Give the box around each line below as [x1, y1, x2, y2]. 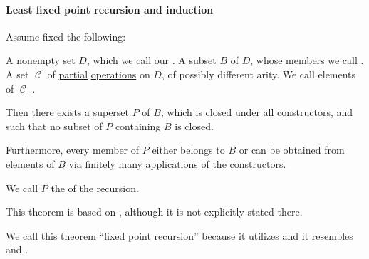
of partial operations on [47, 66, 150, 81]
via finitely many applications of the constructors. [68, 156, 286, 171]
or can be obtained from [239, 142, 345, 157]
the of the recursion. [51, 180, 139, 195]
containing [115, 118, 161, 133]
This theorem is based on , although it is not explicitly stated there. [6, 204, 303, 219]
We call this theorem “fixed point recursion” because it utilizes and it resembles [6, 228, 353, 243]
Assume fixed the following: [6, 28, 126, 43]
